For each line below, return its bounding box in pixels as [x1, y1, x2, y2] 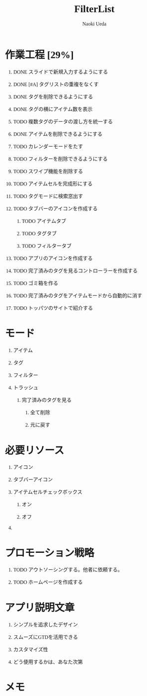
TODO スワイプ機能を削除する [13, 168, 83, 174]
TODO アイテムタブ [21, 218, 67, 224]
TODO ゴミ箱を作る [13, 280, 59, 286]
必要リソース [5, 444, 65, 456]
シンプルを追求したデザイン [13, 621, 78, 627]
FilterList [74, 2, 115, 14]
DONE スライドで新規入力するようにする [13, 69, 108, 75]
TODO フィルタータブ [21, 243, 72, 249]
